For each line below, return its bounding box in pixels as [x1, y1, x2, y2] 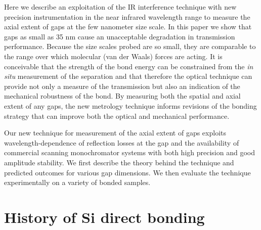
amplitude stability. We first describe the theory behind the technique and [4, 157, 234, 167]
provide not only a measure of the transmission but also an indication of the [4, 80, 240, 91]
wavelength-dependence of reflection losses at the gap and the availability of [4, 137, 239, 148]
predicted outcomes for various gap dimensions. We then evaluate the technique [4, 167, 251, 177]
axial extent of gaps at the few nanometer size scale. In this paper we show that [4, 21, 252, 32]
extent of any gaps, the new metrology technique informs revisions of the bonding [4, 100, 257, 111]
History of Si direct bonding [4, 206, 205, 227]
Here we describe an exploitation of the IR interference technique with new [4, 2, 237, 12]
